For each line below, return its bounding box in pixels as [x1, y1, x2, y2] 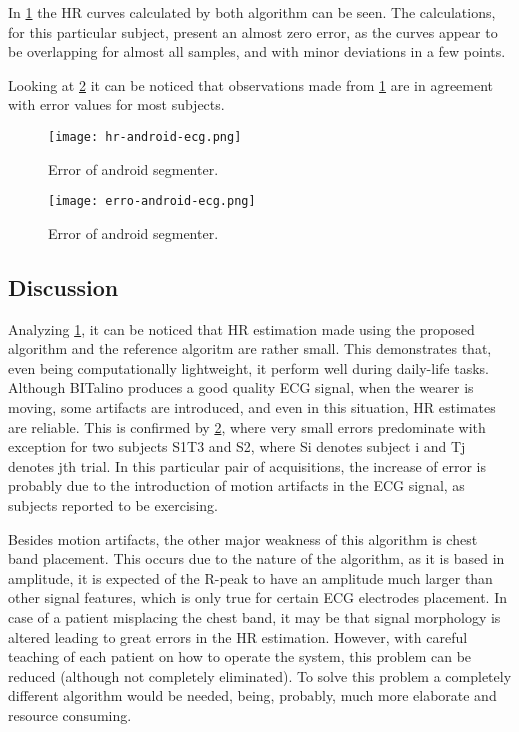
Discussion [8, 271, 119, 302]
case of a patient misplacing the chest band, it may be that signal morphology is [8, 606, 501, 627]
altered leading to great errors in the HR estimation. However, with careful [8, 626, 468, 647]
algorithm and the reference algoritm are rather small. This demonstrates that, [8, 338, 492, 359]
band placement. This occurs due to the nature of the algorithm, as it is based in [8, 548, 505, 569]
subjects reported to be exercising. [8, 495, 218, 516]
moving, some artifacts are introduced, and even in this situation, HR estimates [8, 397, 496, 418]
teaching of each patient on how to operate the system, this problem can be [8, 646, 472, 667]
